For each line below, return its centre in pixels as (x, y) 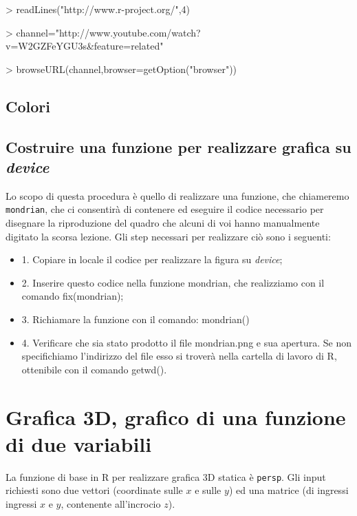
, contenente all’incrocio (111, 503)
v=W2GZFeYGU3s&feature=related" (85, 46)
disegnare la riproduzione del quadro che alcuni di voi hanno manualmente (163, 223)
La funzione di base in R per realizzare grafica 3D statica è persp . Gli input (166, 476)
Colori (28, 106)
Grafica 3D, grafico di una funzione (176, 416)
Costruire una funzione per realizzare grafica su (178, 146)
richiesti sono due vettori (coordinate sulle (94, 490)
